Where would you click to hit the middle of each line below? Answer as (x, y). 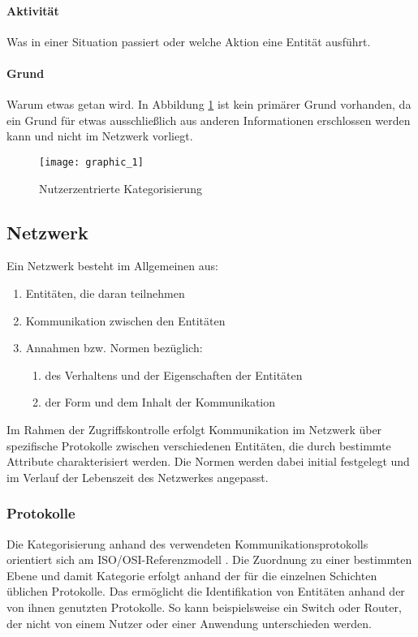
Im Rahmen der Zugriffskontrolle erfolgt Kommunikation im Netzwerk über (194, 429)
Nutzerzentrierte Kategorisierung (121, 188)
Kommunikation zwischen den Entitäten (125, 320)
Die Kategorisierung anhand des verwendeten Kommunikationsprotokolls (187, 543)
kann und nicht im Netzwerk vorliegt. (100, 136)
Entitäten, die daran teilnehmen (105, 293)
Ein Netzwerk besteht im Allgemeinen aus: (112, 266)
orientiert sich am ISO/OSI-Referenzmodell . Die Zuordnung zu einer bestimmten (209, 560)
